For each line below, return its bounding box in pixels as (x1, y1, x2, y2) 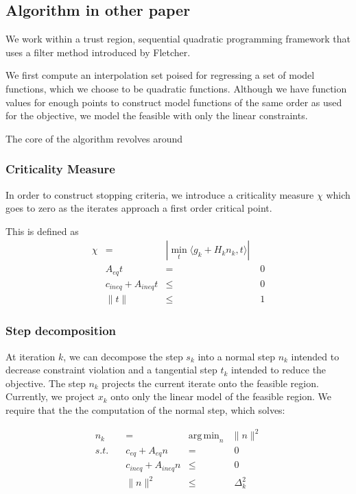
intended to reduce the (230, 362, 327, 377)
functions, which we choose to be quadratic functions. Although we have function (5, 81, 347, 95)
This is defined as (5, 223, 79, 238)
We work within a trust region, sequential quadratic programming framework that (5, 32, 351, 46)
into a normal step (198, 349, 275, 363)
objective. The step (5, 375, 86, 390)
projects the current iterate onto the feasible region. (102, 375, 319, 390)
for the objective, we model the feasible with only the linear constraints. (5, 108, 308, 123)
